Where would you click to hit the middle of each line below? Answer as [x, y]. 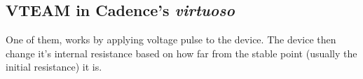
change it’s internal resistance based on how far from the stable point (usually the [181, 53]
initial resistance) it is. [54, 67]
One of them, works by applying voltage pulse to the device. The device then [171, 39]
